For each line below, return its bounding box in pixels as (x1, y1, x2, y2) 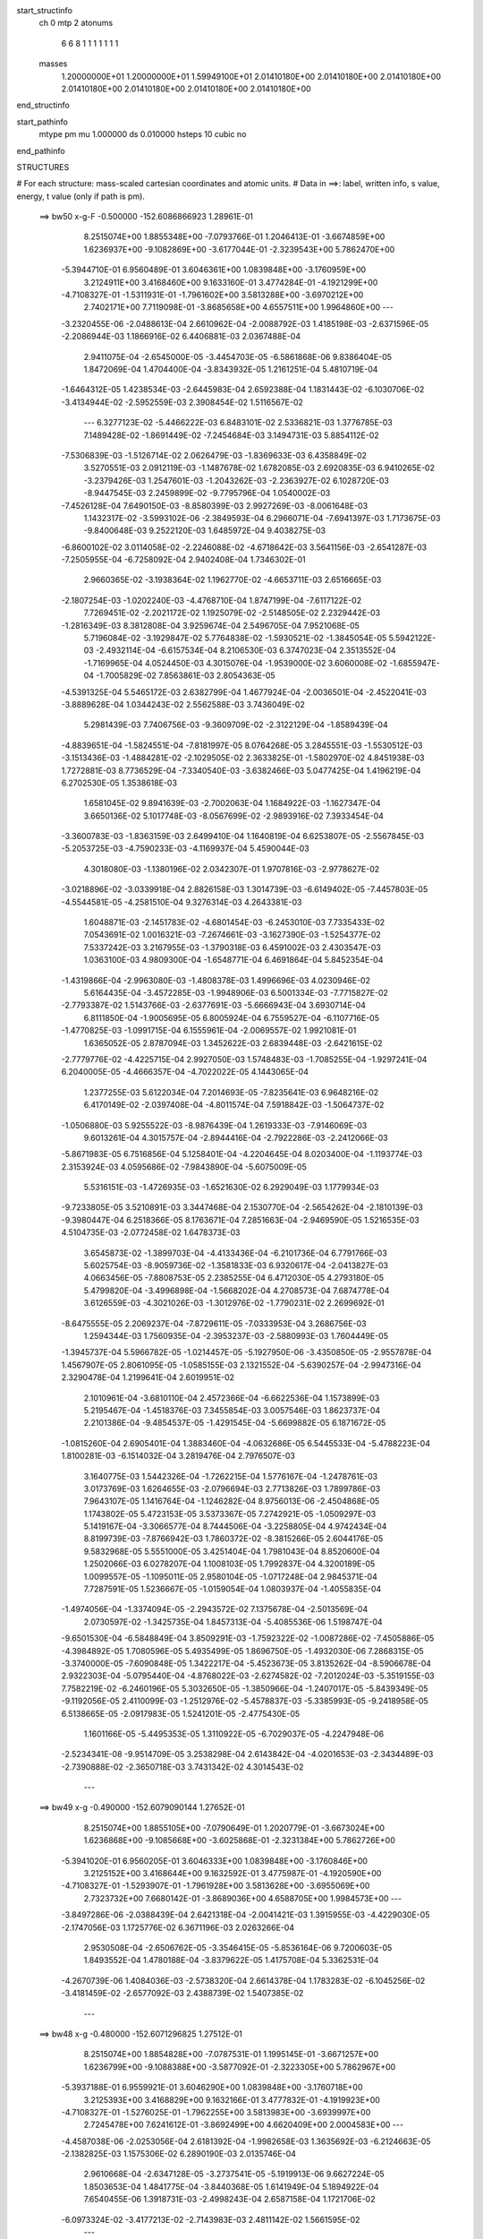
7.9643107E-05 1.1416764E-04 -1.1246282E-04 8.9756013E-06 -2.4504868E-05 (83, 1496, 380, 1506)
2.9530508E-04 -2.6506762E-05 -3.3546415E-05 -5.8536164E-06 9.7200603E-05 (83, 1943, 393, 1952)
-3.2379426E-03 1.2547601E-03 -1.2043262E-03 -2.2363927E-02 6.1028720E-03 (83, 475, 389, 485)
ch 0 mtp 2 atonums (38, 18, 114, 29)
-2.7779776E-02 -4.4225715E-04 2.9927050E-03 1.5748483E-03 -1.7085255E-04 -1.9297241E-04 (61, 1053, 428, 1065)
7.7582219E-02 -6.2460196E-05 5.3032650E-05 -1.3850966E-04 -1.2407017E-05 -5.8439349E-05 (61, 1683, 428, 1694)
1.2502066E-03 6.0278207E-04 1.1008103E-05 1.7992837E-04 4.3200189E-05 (83, 1558, 376, 1569)
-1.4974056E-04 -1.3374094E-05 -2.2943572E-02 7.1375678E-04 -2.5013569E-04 (61, 1604, 369, 1615)
